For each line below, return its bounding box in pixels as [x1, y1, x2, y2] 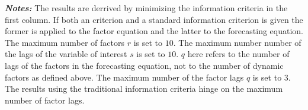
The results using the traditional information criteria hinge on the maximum [5, 82, 283, 95]
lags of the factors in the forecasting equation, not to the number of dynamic [5, 59, 284, 71]
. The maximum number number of [173, 36, 301, 48]
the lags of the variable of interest [5, 48, 127, 60]
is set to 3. [252, 71, 291, 83]
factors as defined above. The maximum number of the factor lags [5, 71, 244, 83]
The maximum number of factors [5, 36, 124, 48]
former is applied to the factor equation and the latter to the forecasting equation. [5, 25, 303, 37]
